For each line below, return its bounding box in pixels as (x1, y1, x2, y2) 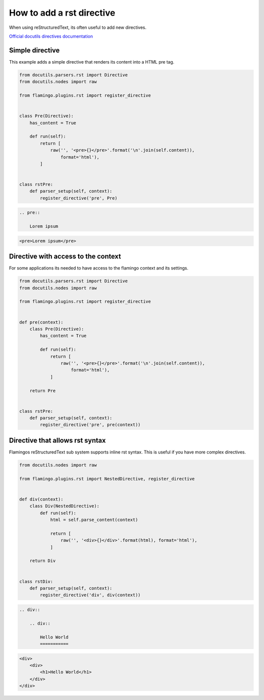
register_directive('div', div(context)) (40, 592, 141, 598)
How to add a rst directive (9, 7, 115, 18)
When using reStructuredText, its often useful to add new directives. (9, 24, 147, 30)
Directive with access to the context (9, 252, 121, 261)
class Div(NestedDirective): (29, 503, 100, 509)
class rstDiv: (19, 579, 53, 584)
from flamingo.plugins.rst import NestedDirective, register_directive (19, 476, 195, 481)
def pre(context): (19, 319, 64, 325)
